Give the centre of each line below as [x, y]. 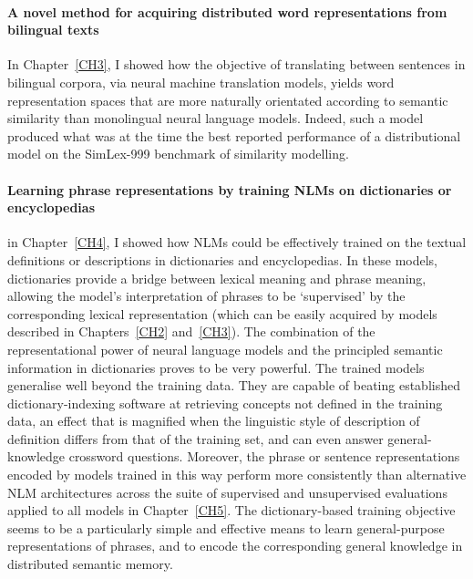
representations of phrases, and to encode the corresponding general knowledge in [235, 546]
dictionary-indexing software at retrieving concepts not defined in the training [225, 403]
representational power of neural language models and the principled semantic [225, 349]
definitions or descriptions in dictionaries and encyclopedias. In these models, [223, 259]
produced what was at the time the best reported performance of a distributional [234, 135]
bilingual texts [53, 30]
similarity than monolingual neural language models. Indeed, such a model [216, 118]
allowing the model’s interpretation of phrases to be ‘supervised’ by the [206, 296]
